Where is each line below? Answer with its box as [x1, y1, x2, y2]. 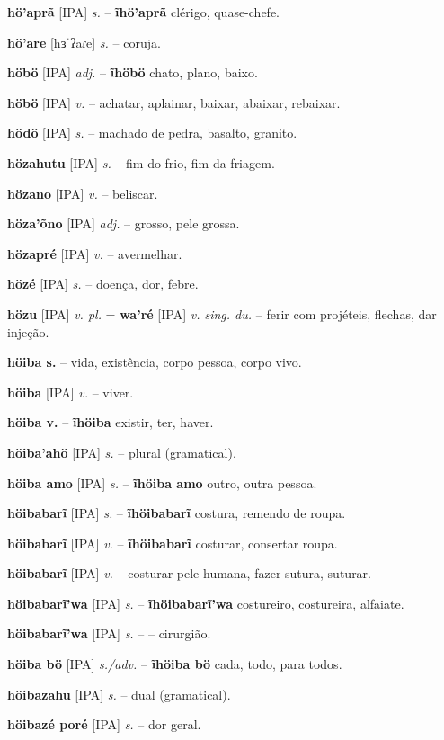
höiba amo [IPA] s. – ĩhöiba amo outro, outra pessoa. [7, 473, 317, 492]
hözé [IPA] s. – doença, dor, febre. [7, 274, 199, 293]
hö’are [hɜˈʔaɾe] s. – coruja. [7, 32, 161, 51]
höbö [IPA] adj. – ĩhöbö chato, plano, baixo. [7, 63, 258, 82]
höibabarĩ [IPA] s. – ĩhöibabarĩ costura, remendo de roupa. [7, 504, 346, 522]
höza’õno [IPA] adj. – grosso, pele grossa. [7, 214, 240, 233]
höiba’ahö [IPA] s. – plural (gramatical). [7, 442, 236, 461]
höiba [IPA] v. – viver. [7, 382, 134, 401]
